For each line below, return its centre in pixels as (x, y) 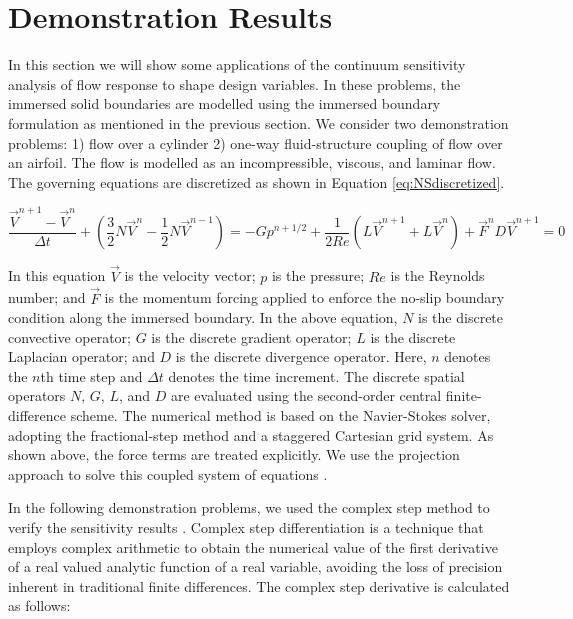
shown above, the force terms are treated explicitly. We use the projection (234, 454)
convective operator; (69, 336)
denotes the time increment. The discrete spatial (316, 375)
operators (37, 395)
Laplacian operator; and (81, 356)
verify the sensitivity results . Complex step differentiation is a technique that (246, 527)
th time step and (91, 375)
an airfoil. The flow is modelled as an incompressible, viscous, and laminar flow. (252, 162)
